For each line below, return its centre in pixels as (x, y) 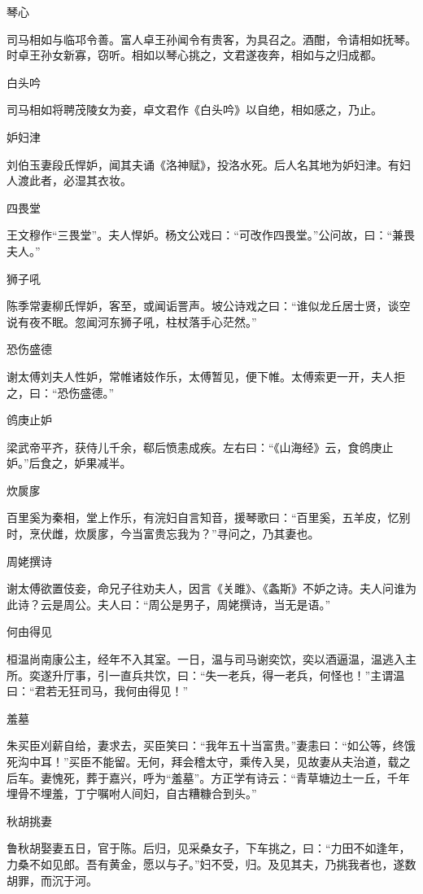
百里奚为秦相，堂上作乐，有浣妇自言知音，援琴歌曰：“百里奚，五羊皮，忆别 (209, 517)
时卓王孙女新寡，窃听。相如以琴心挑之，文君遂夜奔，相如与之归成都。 (194, 55)
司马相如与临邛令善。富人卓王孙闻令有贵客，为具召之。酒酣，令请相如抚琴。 (211, 39)
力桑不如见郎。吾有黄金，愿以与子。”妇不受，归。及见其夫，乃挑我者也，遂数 (211, 863)
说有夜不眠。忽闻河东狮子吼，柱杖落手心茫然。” (132, 321)
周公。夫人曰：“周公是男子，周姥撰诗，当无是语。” (197, 604)
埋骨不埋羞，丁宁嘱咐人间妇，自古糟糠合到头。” (132, 793)
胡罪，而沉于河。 (52, 880)
